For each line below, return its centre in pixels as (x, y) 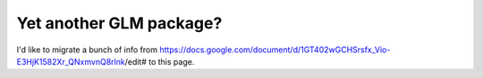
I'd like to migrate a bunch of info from (87, 50)
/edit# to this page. (160, 61)
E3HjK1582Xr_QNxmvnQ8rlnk (71, 61)
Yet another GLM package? (119, 23)
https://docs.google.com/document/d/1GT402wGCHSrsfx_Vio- (275, 50)
